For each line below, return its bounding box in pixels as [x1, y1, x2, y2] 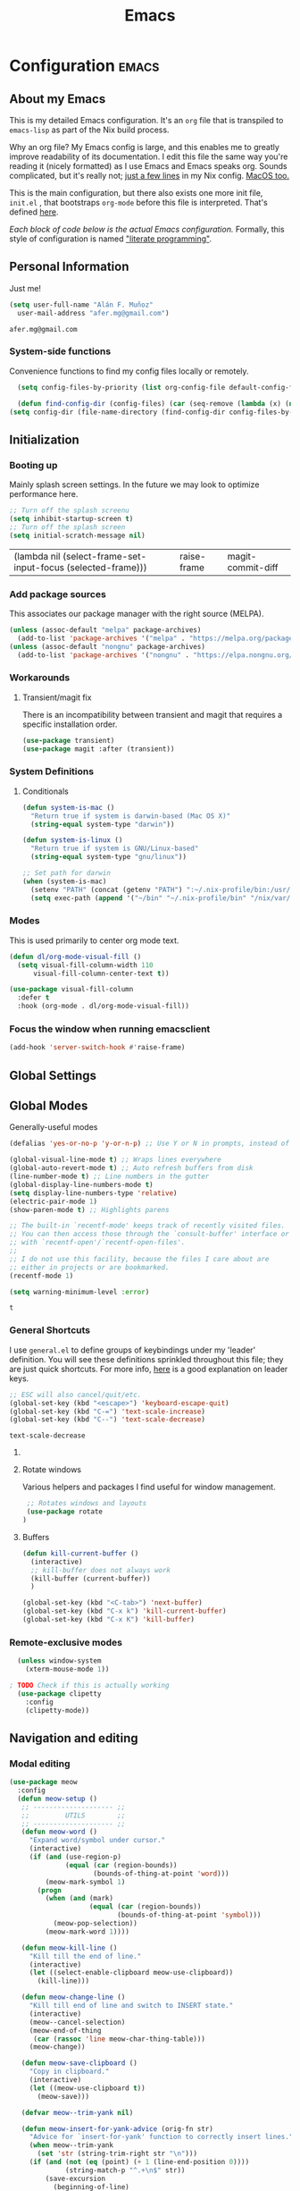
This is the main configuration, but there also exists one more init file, [9, 188, 263, 198]
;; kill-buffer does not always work [30, 1565, 171, 1574]
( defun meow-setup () [17, 1794, 98, 1803]
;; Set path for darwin [21, 869, 112, 878]
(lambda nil [13, 550, 61, 562]
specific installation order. [21, 719, 118, 729]
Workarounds [9, 671, 71, 684]
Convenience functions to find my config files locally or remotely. [9, 366, 249, 376]
